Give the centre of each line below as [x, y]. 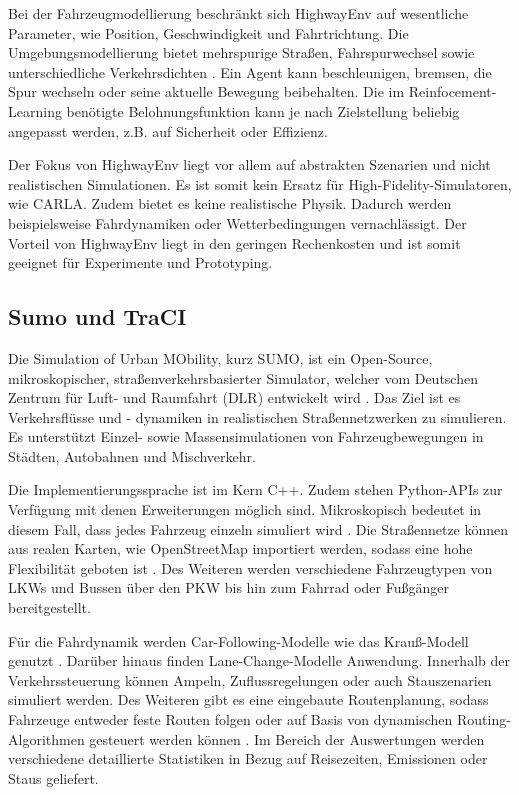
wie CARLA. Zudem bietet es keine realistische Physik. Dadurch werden [230, 203]
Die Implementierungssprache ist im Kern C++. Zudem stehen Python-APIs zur [255, 489]
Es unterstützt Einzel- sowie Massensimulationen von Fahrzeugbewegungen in [246, 436]
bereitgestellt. [49, 607]
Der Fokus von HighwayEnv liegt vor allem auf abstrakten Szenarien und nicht [249, 164]
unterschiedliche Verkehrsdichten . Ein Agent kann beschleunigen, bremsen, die [250, 71]
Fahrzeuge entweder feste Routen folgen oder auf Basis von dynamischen [230, 719]
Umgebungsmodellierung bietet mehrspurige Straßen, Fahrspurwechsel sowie [241, 52]
